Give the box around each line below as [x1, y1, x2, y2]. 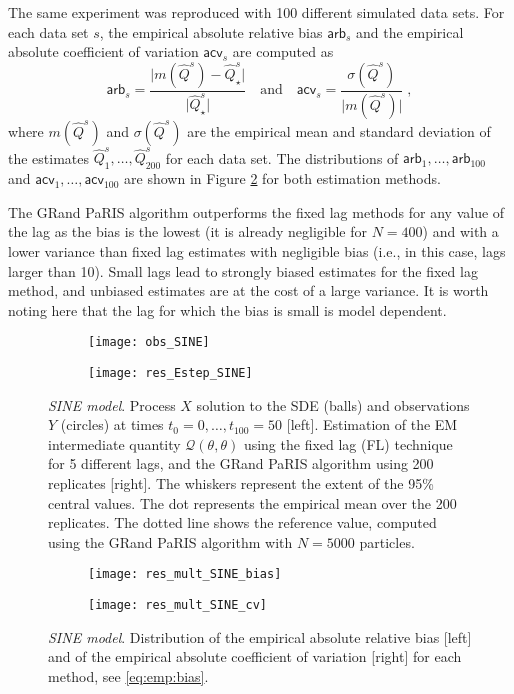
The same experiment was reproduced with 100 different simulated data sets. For [8, 2, 505, 22]
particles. [359, 531, 415, 552]
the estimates [8, 147, 90, 168]
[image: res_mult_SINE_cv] [88, 598, 267, 613]
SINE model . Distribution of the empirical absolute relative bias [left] [48, 626, 472, 647]
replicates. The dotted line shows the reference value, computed [48, 512, 437, 533]
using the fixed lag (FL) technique [243, 433, 453, 454]
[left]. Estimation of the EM [286, 414, 458, 435]
